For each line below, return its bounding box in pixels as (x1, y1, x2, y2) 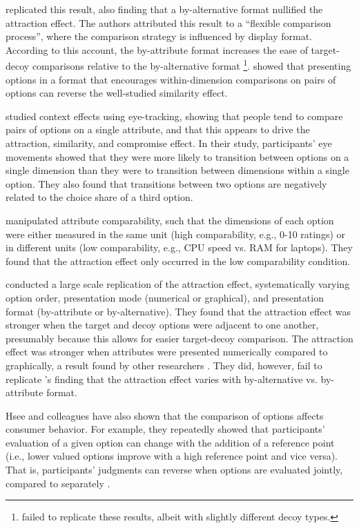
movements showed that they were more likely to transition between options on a (6, 149, 349, 164)
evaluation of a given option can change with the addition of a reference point (6, 435, 335, 449)
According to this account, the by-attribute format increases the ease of (6, 42, 308, 57)
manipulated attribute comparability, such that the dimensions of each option (6, 213, 334, 227)
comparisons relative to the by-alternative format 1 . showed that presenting (32, 57, 351, 73)
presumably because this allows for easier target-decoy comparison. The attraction (6, 331, 353, 345)
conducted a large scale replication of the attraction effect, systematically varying (6, 277, 350, 291)
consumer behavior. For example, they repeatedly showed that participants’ (6, 422, 325, 436)
